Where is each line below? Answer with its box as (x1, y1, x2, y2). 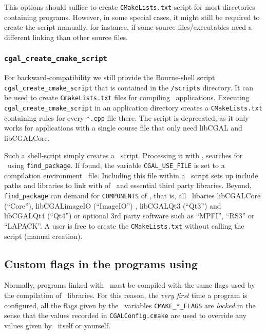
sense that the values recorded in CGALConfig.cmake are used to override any (4, 310, 247, 321)
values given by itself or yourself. (4, 320, 110, 330)
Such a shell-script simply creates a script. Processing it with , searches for (4, 150, 243, 160)
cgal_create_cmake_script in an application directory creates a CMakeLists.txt (4, 102, 262, 113)
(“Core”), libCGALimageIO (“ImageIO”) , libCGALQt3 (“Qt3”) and (4, 200, 221, 211)
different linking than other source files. (4, 31, 128, 42)
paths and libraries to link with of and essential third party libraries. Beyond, (4, 180, 252, 191)
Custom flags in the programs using (4, 255, 198, 271)
